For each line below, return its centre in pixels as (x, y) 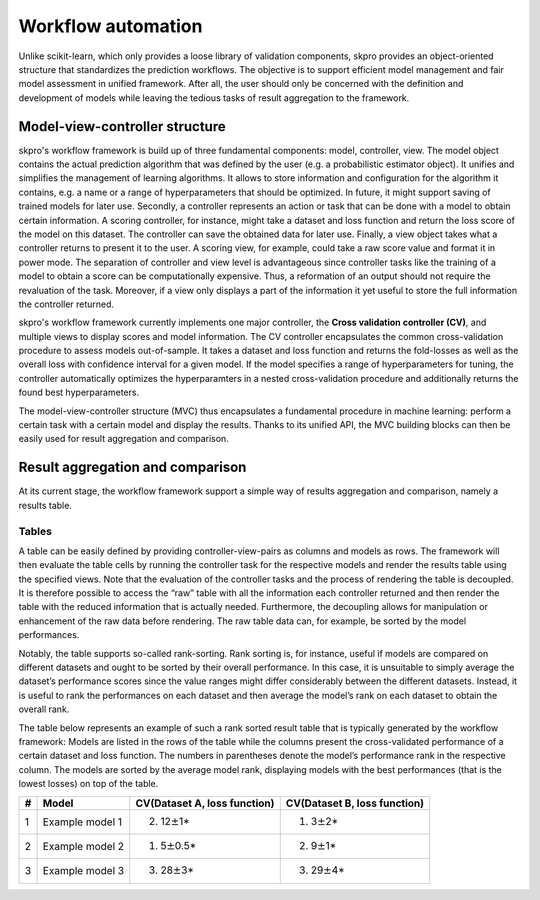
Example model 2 (83, 847)
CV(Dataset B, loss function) (355, 803)
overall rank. (44, 709)
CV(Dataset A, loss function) (205, 803)
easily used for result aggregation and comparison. (123, 439)
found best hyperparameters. (79, 392)
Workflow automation (110, 26)
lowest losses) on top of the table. (88, 784)
